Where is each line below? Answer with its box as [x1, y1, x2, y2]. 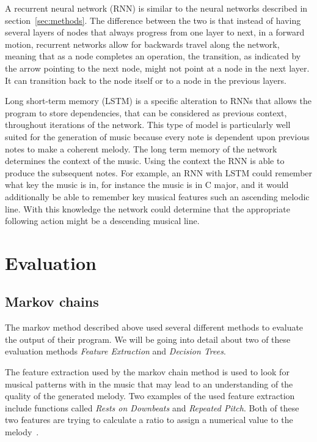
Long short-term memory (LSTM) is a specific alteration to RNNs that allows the [5, 94, 312, 107]
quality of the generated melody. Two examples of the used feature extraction [5, 389, 295, 402]
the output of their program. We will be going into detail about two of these [5, 332, 291, 345]
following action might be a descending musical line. [5, 214, 200, 227]
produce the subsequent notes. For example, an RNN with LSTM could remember [5, 166, 313, 179]
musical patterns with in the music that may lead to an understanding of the [5, 377, 293, 390]
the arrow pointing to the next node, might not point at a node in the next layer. [5, 61, 310, 74]
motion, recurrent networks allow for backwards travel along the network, [5, 37, 280, 50]
